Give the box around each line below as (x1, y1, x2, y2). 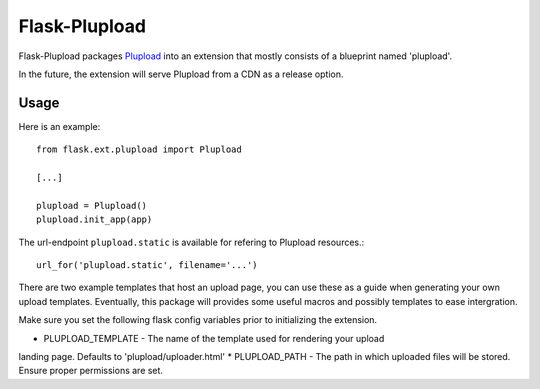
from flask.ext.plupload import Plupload (36, 144, 242, 155)
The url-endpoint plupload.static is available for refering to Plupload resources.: (18, 236, 365, 248)
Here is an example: (18, 120, 101, 132)
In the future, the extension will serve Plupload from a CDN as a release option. (18, 68, 344, 80)
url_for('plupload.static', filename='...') (36, 259, 259, 270)
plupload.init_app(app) (36, 214, 153, 225)
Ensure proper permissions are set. (18, 365, 164, 377)
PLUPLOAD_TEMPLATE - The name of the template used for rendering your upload (43, 332, 385, 344)
